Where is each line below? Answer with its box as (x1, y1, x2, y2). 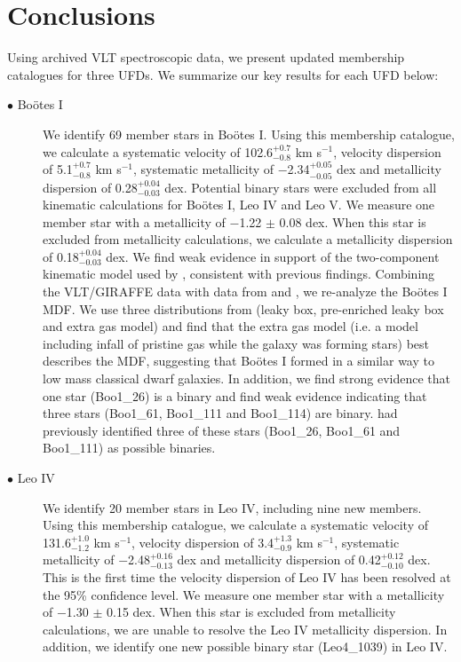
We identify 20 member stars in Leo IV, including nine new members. (43, 498, 422, 516)
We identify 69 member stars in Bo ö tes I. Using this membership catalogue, (43, 124, 455, 143)
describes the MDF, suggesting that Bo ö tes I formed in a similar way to (43, 351, 434, 370)
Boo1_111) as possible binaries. (43, 438, 216, 457)
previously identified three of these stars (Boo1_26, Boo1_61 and (43, 421, 401, 439)
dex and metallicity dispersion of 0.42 (177, 550, 381, 569)
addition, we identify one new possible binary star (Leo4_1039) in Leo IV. (43, 637, 448, 656)
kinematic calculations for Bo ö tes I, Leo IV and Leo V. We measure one (43, 195, 435, 214)
